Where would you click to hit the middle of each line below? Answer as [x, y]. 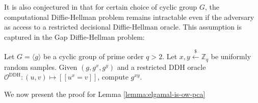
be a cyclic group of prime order [94, 56]
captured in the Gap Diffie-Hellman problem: [74, 36]
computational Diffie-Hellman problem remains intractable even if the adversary [129, 17]
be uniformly [231, 56]
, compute [113, 77]
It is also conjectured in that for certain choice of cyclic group [101, 7]
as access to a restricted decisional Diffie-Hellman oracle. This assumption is [123, 27]
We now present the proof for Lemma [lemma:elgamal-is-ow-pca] [105, 94]
